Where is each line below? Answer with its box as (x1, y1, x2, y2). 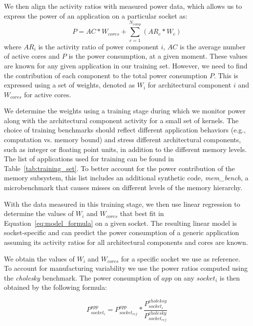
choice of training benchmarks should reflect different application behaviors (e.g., (4, 125, 246, 135)
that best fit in (120, 208, 164, 218)
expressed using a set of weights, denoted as (4, 80, 135, 90)
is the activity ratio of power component (38, 41, 159, 51)
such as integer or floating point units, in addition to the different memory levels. (4, 144, 247, 154)
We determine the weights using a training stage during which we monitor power (4, 106, 246, 116)
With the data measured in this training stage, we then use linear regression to (4, 198, 240, 209)
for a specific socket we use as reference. (121, 253, 240, 263)
